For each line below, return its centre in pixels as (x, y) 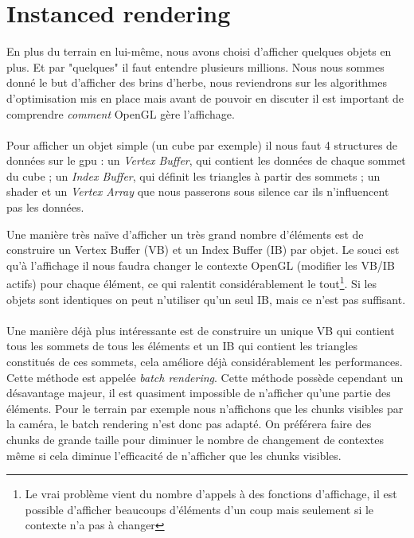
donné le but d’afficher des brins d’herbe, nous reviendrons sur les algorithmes (197, 82)
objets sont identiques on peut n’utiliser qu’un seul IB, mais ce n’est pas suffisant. (206, 299)
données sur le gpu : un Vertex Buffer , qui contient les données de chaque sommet (206, 160)
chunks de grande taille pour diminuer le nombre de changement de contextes (195, 440)
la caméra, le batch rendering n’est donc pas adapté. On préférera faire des (189, 424)
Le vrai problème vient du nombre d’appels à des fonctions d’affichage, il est (211, 494)
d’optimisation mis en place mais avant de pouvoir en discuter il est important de (205, 97)
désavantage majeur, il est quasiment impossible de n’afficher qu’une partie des (199, 393)
